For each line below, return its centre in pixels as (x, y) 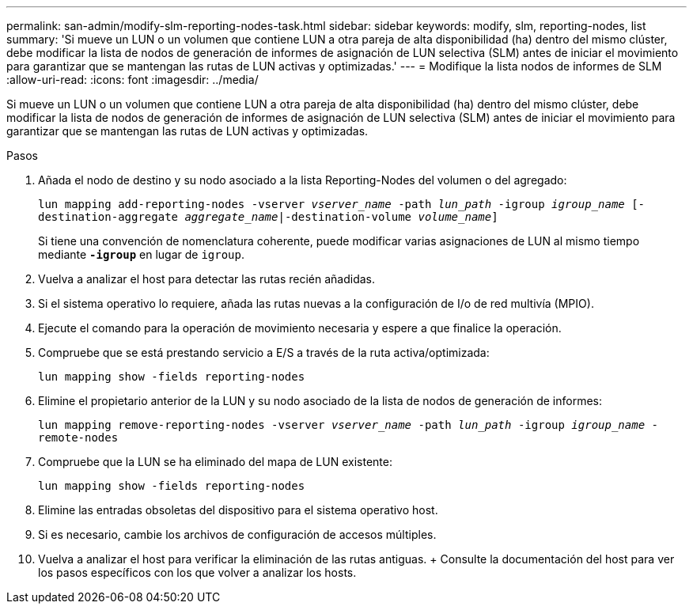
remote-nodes (78, 438)
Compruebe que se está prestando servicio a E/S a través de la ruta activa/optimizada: (264, 352)
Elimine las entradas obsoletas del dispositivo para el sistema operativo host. (238, 510)
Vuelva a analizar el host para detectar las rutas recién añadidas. (207, 279)
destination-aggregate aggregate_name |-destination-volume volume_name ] (268, 217)
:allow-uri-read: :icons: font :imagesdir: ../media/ (133, 80)
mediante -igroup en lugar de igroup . (142, 254)
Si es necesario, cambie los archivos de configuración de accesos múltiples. (237, 534)
